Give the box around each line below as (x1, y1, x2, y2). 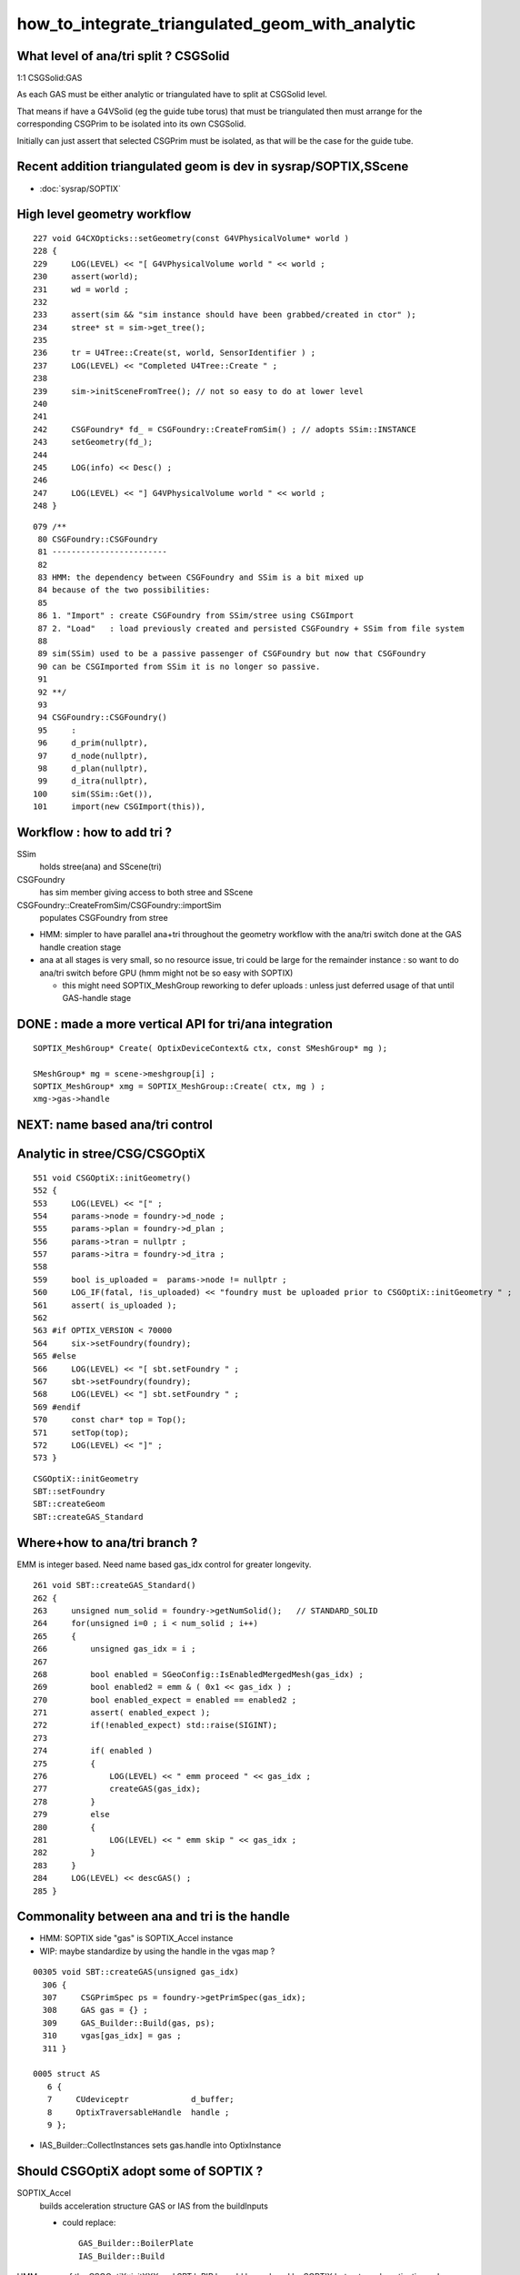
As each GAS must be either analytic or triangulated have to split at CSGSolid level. (16, 89, 327, 100)
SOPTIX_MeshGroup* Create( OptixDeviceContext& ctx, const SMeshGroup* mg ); (33, 1043, 388, 1053)
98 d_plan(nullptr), (37, 763, 149, 773)
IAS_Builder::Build (78, 2250, 165, 2261)
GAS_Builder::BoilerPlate (78, 2239, 195, 2249)
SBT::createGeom (33, 1499, 105, 1510)
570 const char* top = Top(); (33, 1415, 186, 1425)
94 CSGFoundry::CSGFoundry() (37, 713, 168, 723)
